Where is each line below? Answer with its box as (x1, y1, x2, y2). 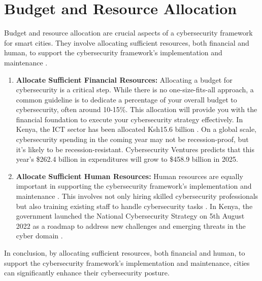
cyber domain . (16, 230, 63, 241)
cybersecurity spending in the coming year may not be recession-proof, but (16, 134, 249, 145)
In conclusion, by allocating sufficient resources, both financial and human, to (4, 248, 245, 258)
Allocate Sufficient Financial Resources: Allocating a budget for (16, 74, 233, 85)
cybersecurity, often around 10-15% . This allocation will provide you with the (16, 104, 257, 115)
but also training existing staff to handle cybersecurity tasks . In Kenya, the (16, 200, 253, 211)
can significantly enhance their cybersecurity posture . (4, 267, 170, 278)
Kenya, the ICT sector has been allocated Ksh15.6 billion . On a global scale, (16, 124, 257, 134)
